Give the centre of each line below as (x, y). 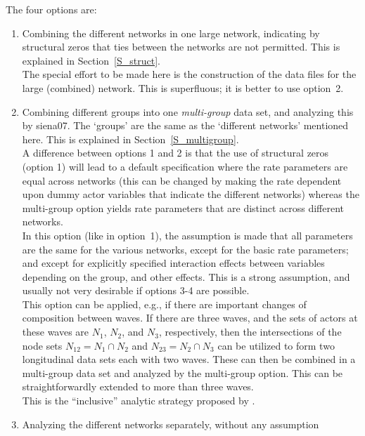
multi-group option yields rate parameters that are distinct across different (183, 207)
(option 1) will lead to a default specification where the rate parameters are (185, 166)
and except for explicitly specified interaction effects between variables (173, 263)
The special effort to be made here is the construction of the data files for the (189, 74)
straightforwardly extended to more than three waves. (138, 387)
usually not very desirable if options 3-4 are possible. (136, 290)
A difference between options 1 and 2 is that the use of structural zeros (175, 153)
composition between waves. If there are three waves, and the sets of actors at (190, 318)
